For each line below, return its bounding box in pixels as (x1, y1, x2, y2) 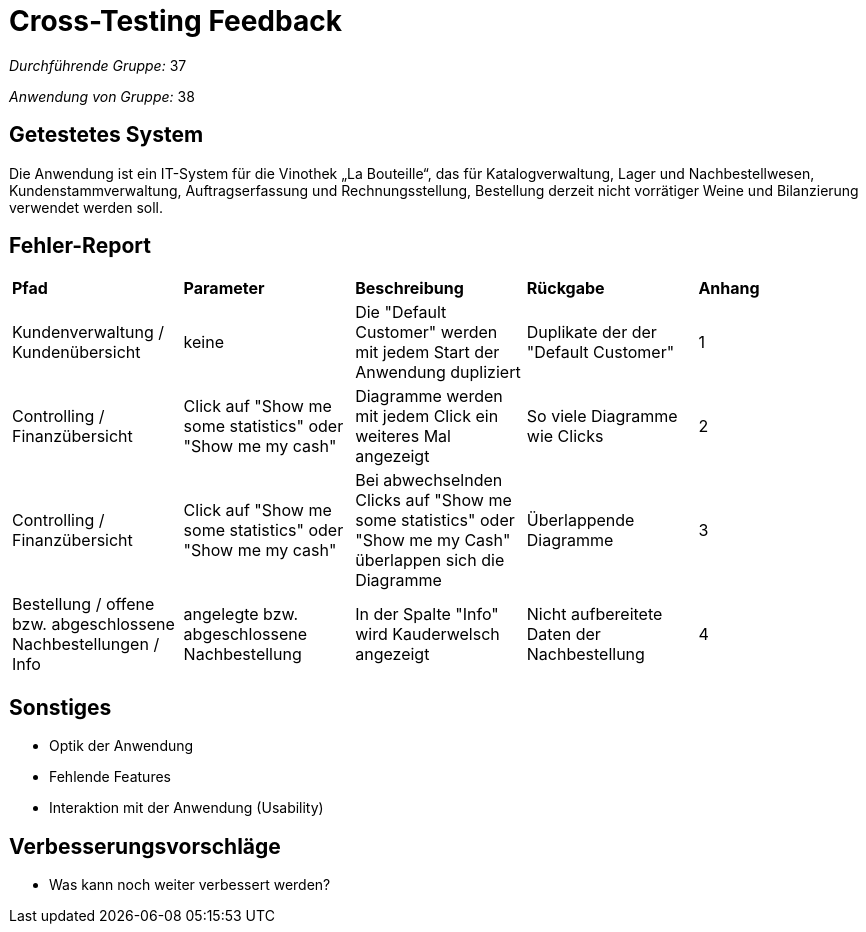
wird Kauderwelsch (355, 624, 500, 645)
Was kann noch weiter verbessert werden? (49, 876, 331, 894)
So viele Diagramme (526, 406, 678, 427)
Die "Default (355, 302, 447, 323)
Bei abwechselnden (355, 470, 503, 491)
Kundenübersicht (12, 342, 141, 363)
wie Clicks (526, 426, 604, 447)
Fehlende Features (49, 768, 171, 786)
